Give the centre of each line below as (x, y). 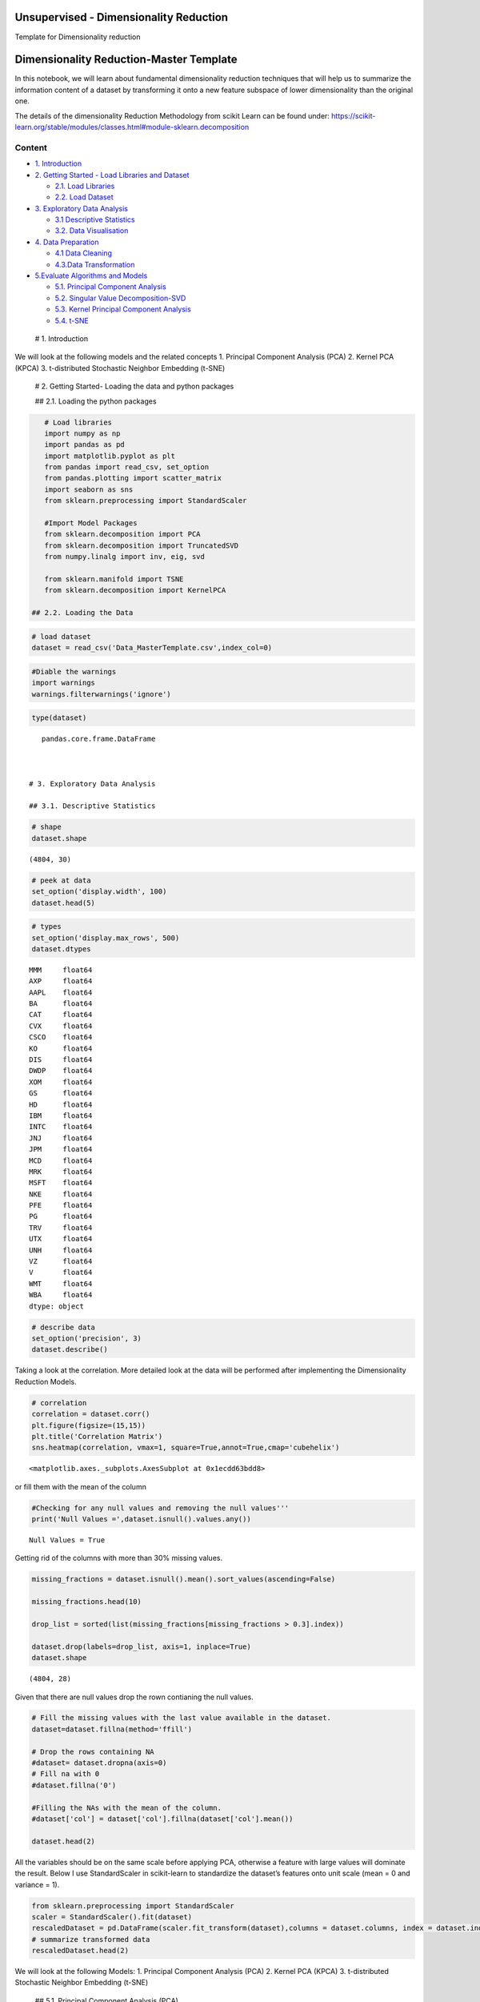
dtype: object (56, 1306)
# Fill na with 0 (66, 1774)
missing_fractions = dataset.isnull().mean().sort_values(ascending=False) (184, 1579)
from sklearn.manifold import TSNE (114, 579)
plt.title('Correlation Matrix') (97, 1436)
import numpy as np (82, 433)
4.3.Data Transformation (95, 264)
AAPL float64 (61, 992)
